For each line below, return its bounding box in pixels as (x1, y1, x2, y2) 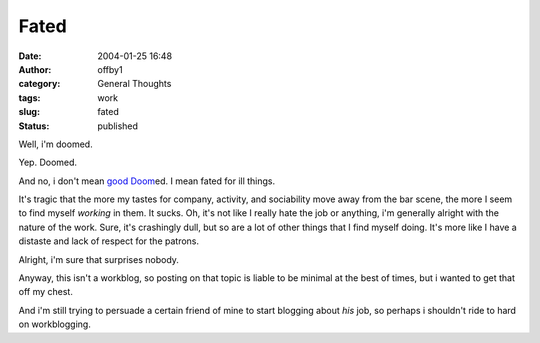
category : (18, 78, 61, 90)
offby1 (97, 63, 124, 75)
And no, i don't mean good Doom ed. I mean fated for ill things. (18, 175, 276, 187)
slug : (18, 106, 40, 118)
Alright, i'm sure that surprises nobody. (18, 253, 180, 265)
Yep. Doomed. (18, 156, 78, 169)
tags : (18, 91, 41, 104)
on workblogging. (18, 318, 92, 330)
